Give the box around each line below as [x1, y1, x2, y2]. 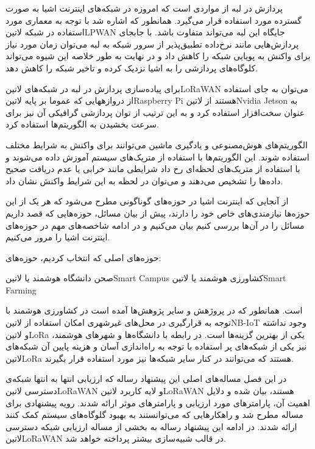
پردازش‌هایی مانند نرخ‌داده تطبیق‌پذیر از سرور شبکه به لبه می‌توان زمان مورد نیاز [5, 37, 299, 50]
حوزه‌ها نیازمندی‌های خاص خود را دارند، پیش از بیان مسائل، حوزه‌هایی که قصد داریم [5, 206, 310, 219]
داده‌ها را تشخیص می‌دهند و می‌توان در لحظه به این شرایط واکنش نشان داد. [5, 174, 283, 187]
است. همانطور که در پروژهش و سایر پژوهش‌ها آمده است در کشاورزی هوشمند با [5, 304, 303, 317]
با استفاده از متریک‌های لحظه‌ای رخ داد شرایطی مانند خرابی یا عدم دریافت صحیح [5, 162, 300, 175]
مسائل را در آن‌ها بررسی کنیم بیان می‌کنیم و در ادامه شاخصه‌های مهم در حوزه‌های [5, 218, 305, 231]
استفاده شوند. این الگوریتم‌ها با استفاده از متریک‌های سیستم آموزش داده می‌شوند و [5, 150, 310, 163]
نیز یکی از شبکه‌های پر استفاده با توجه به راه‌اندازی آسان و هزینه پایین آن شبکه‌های [5, 340, 307, 353]
